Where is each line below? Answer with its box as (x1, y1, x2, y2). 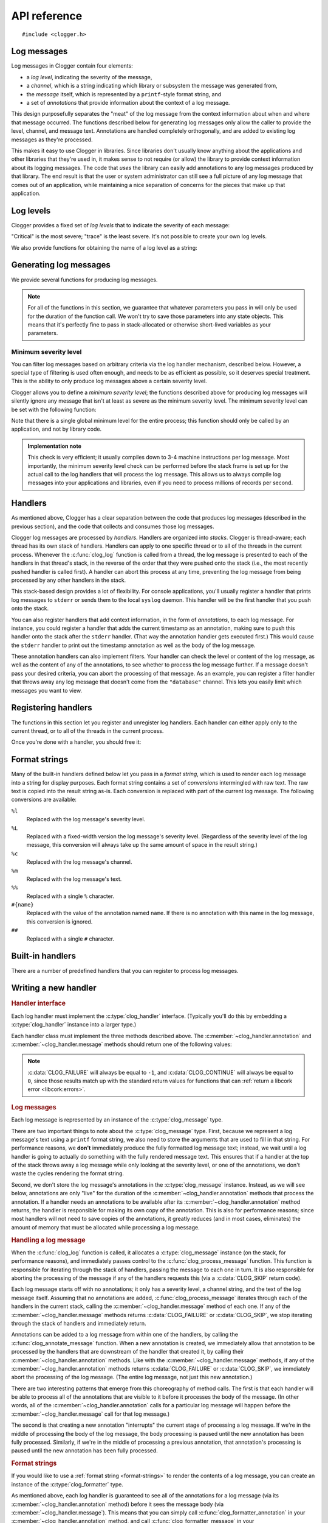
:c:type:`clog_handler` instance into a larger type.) (11, 1021, 137, 1028)
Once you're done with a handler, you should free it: (11, 738, 142, 746)
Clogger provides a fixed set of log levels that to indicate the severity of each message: (11, 221, 230, 228)
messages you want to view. (11, 687, 82, 694)
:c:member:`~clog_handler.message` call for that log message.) (11, 1410, 170, 1418)
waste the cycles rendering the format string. (11, 1170, 125, 1177)
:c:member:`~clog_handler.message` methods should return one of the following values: (11, 1041, 232, 1048)
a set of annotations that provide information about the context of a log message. (26, 99, 230, 107)
